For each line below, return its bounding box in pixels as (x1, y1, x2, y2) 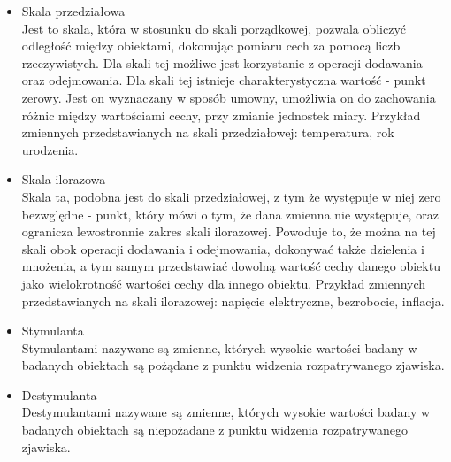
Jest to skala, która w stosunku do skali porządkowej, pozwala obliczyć (21, 19, 407, 37)
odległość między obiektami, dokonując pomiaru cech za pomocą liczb (21, 36, 401, 55)
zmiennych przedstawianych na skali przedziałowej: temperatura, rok (21, 123, 394, 142)
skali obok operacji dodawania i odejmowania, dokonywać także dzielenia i (21, 239, 424, 258)
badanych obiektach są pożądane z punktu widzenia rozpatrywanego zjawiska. (21, 356, 445, 374)
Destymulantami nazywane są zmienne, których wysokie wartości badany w (21, 403, 431, 421)
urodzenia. (21, 140, 79, 158)
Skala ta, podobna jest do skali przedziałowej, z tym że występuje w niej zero (21, 187, 441, 205)
